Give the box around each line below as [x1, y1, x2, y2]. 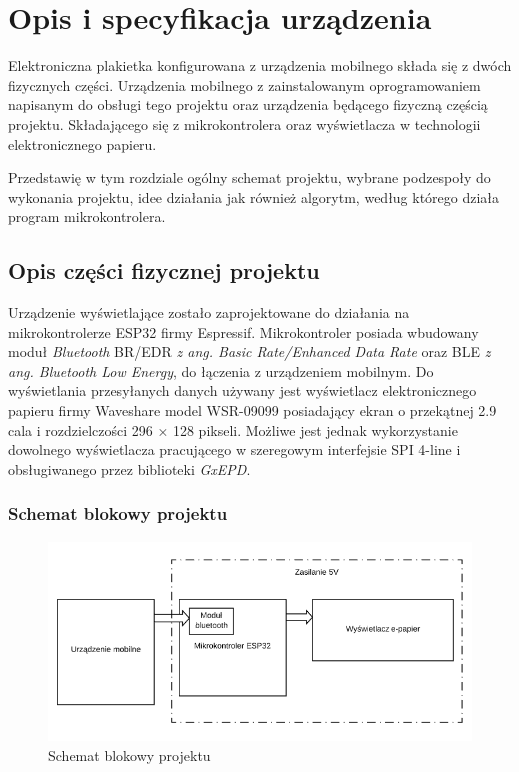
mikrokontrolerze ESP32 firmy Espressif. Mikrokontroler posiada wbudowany [8, 321, 479, 342]
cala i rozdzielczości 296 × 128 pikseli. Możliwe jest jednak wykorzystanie [8, 419, 458, 440]
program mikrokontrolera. [8, 206, 166, 227]
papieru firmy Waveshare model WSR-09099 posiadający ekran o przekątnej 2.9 [8, 400, 497, 421]
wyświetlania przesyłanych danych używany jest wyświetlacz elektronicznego [8, 380, 477, 401]
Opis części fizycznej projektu [8, 255, 320, 286]
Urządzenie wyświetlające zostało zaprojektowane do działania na [8, 302, 410, 323]
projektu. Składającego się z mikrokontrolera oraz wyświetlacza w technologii [8, 113, 481, 134]
